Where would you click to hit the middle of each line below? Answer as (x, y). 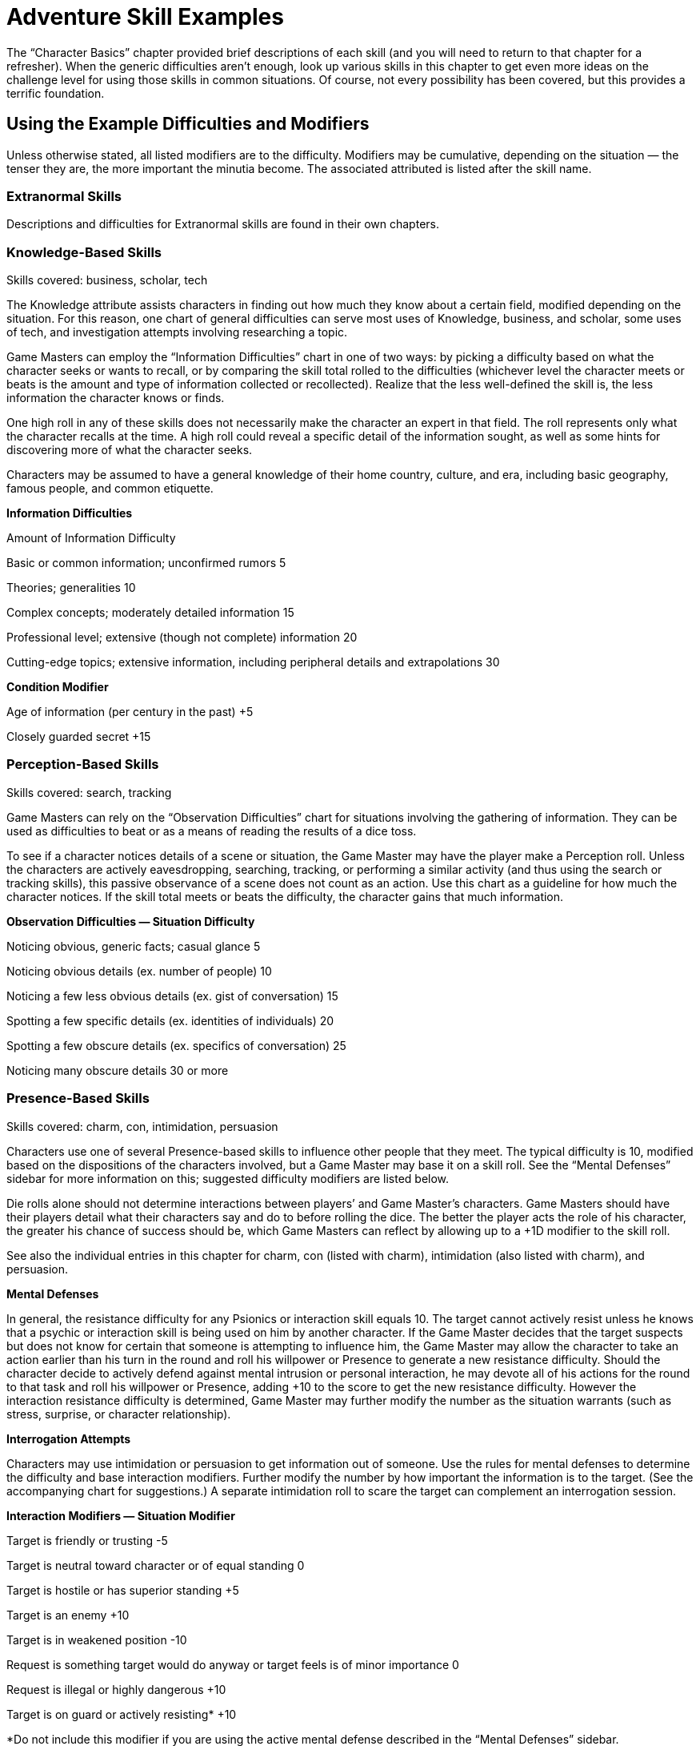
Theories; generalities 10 (71, 588)
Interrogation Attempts (69, 1438)
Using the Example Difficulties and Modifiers (188, 124)
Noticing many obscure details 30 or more (118, 1070)
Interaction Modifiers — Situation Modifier (121, 1515)
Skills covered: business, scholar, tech (107, 280)
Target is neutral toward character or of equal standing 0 (156, 1565)
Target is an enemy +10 (68, 1615)
